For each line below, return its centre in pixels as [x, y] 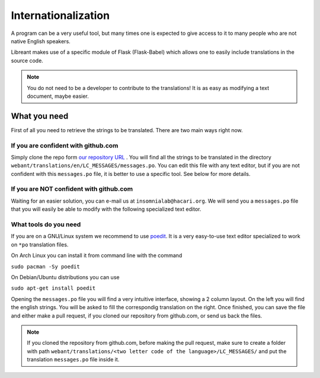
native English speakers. [41, 41]
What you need [40, 116]
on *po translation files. [40, 244]
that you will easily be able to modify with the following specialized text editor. [106, 209]
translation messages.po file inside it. [73, 360]
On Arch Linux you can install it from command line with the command [97, 255]
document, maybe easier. [58, 96]
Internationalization [60, 15]
